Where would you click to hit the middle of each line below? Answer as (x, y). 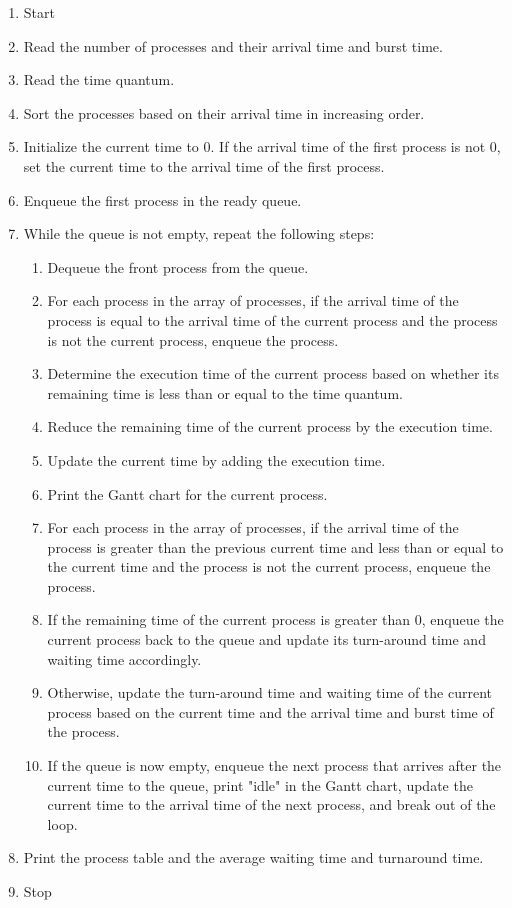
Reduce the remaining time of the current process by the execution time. (270, 426)
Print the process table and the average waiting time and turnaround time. (253, 857)
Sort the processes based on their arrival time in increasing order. (224, 112)
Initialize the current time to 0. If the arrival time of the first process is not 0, (262, 146)
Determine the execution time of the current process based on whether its (273, 373)
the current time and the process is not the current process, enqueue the (269, 566)
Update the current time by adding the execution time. (216, 459)
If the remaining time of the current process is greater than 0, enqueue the (275, 619)
